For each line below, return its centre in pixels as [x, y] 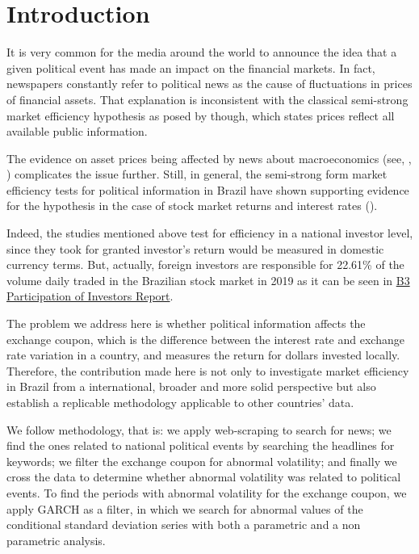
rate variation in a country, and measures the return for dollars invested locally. [203, 355]
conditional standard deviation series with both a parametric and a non [184, 525]
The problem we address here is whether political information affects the [186, 323]
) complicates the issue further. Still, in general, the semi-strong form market [197, 174]
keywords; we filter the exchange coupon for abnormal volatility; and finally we [202, 461]
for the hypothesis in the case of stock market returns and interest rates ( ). [192, 206]
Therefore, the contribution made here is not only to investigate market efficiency [208, 370]
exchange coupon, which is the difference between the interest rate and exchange [205, 339]
